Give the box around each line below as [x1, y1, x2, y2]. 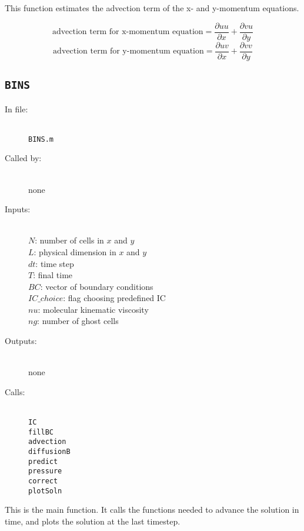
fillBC [28, 428, 54, 436]
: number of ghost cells [37, 315, 119, 327]
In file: [5, 102, 28, 115]
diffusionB [28, 447, 71, 456]
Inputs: [5, 203, 31, 215]
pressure [28, 467, 62, 476]
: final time [33, 269, 73, 281]
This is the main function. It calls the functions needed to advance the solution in [5, 503, 299, 516]
